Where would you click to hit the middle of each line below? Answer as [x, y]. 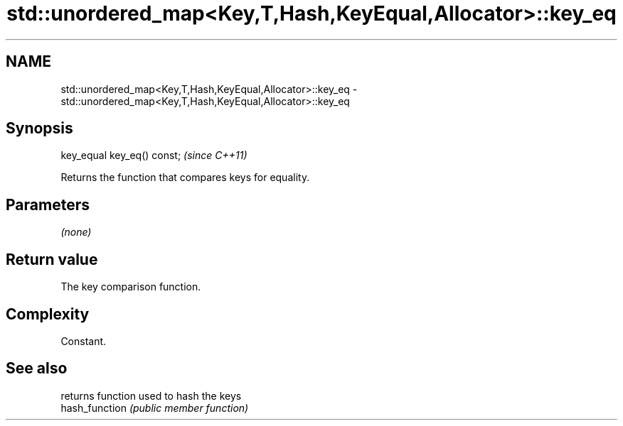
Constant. [84, 341]
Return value [52, 259]
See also [37, 368]
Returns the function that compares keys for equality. [185, 177]
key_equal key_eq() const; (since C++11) [154, 155]
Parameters [48, 204]
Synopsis [39, 129]
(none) [76, 232]
